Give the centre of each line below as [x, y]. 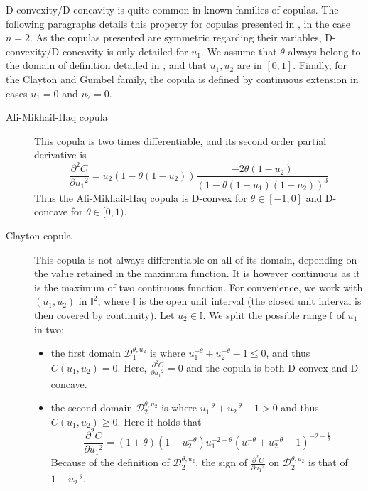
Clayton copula [39, 236]
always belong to [324, 51]
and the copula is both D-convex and [267, 367]
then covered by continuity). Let [104, 315]
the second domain [92, 408]
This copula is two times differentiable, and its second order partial [180, 140]
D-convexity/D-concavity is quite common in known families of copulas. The [172, 9]
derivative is [60, 155]
